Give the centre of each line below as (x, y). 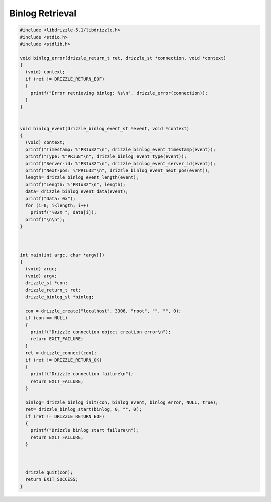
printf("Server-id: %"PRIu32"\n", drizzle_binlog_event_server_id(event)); (120, 163)
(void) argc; (41, 269)
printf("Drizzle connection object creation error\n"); (101, 332)
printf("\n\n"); (45, 219)
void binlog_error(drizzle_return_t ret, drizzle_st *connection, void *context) (123, 58)
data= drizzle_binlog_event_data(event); (77, 192)
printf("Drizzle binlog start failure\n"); (85, 430)
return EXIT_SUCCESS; (52, 480)
